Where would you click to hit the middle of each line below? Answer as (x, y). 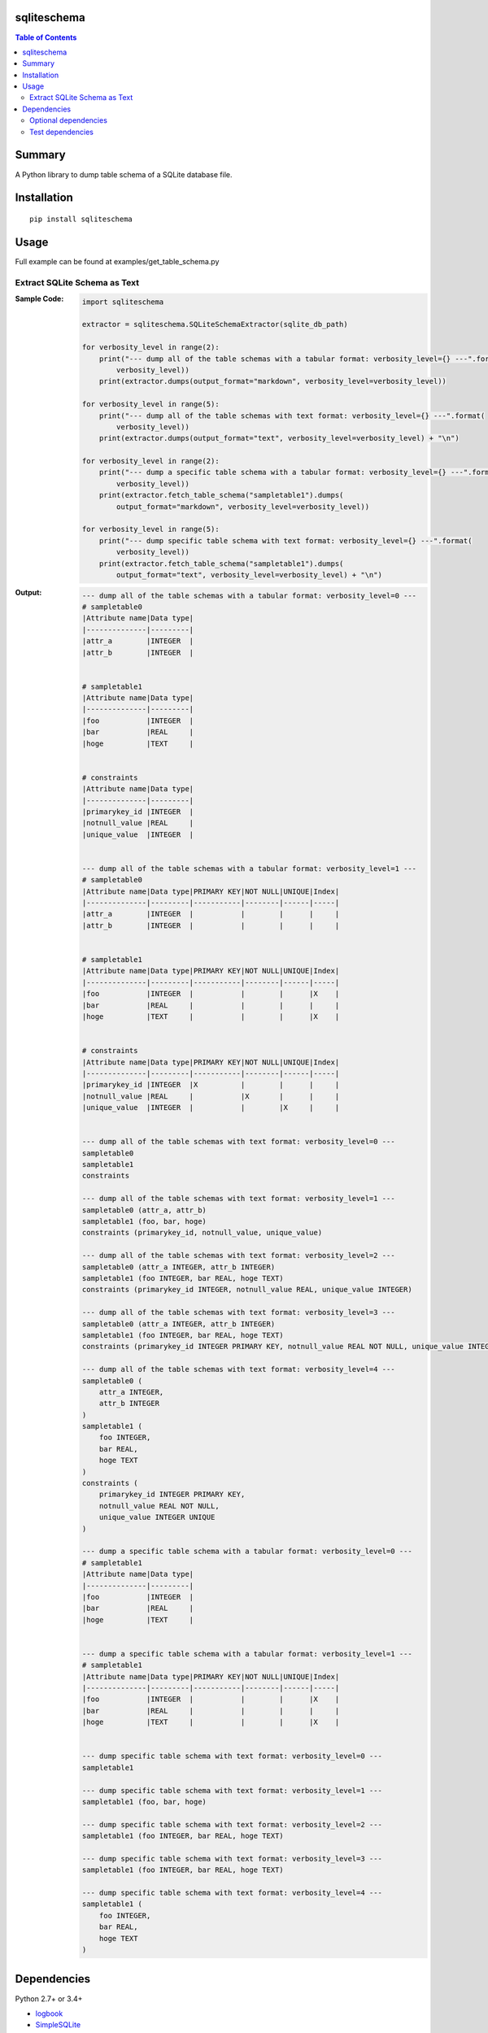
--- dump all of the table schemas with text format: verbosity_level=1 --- (238, 1199)
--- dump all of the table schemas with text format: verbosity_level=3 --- (238, 1313)
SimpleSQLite (58, 2025)
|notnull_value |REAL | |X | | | (211, 1096)
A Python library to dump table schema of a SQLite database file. (124, 174)
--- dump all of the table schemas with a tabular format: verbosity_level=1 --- (249, 868)
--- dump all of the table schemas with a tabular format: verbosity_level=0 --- (249, 595)
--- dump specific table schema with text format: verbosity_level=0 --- (232, 1756)
